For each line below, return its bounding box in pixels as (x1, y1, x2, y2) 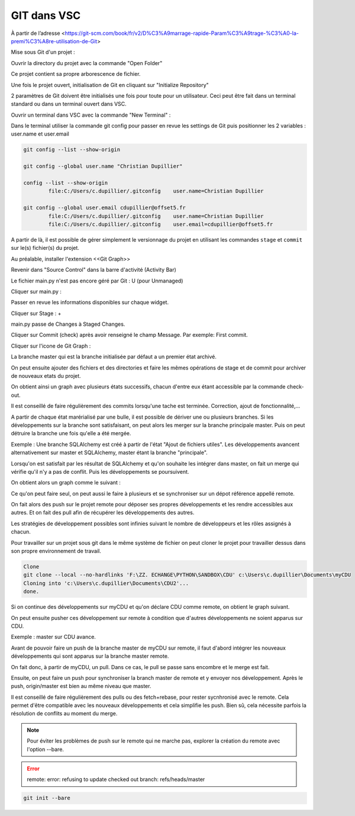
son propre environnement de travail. (11, 548, 102, 555)
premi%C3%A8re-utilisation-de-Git (11, 37, 98, 44)
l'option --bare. (27, 746, 64, 753)
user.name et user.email (11, 130, 69, 137)
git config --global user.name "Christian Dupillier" (23, 163, 183, 170)
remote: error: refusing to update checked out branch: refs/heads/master (27, 776, 205, 783)
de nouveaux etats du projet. (11, 372, 81, 380)
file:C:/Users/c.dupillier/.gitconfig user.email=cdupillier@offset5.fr (48, 221, 273, 227)
